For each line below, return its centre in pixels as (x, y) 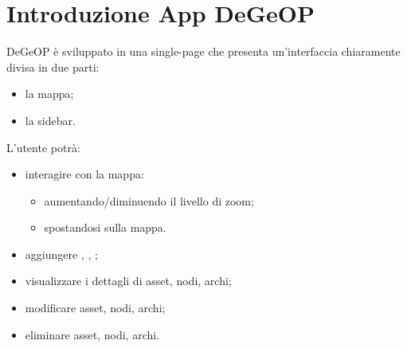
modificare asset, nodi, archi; (95, 308)
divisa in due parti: (53, 66)
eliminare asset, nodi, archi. (92, 334)
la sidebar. (50, 120)
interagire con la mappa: (84, 174)
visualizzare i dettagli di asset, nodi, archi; (128, 281)
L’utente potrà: (43, 147)
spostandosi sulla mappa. (105, 227)
